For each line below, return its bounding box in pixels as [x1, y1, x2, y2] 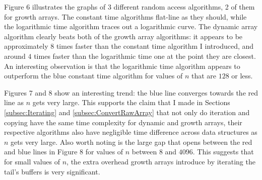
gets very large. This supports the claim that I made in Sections [32, 97, 230, 108]
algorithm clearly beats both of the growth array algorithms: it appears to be [4, 31, 243, 41]
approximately [4, 41, 48, 51]
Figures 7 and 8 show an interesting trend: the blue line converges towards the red [4, 87, 258, 98]
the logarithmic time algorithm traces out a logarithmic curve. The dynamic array [4, 21, 258, 32]
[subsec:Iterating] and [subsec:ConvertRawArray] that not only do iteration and [4, 107, 250, 117]
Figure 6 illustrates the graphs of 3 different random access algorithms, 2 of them [4, 2, 255, 12]
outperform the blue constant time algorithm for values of [4, 70, 183, 81]
